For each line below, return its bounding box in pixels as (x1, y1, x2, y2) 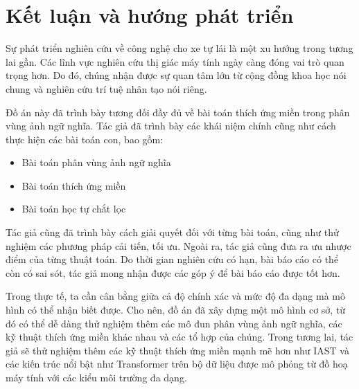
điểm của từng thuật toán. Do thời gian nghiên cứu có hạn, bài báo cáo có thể (6, 252, 339, 266)
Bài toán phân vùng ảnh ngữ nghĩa (21, 155, 171, 170)
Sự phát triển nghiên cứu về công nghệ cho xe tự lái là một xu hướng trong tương (6, 41, 353, 55)
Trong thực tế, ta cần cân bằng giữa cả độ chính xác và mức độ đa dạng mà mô (6, 289, 346, 303)
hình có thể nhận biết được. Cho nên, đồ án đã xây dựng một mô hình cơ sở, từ (6, 302, 346, 317)
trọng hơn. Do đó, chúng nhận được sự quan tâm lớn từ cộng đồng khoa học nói (6, 68, 347, 82)
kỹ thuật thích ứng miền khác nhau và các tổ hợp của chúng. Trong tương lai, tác (6, 329, 353, 344)
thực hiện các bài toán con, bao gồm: (6, 132, 164, 146)
